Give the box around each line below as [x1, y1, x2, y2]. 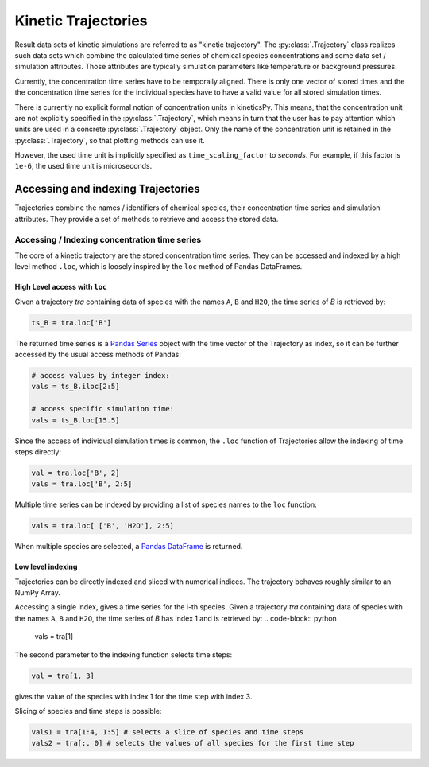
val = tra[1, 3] [31, 671, 95, 680]
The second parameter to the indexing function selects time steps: [14, 649, 233, 660]
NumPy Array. [14, 588, 61, 598]
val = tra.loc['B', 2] [31, 468, 120, 477]
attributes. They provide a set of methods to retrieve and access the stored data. [14, 214, 279, 224]
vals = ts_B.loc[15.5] [31, 415, 120, 425]
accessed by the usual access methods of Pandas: [14, 350, 182, 360]
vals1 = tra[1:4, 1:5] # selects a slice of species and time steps [31, 727, 304, 736]
